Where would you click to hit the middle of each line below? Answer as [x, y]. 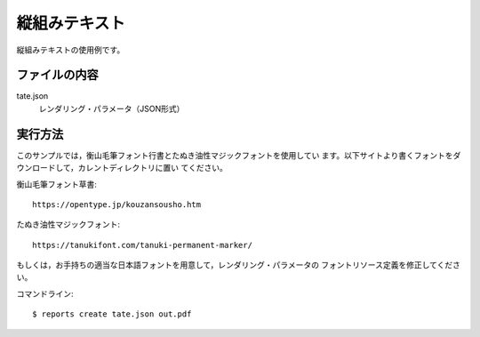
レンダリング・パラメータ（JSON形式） [112, 108]
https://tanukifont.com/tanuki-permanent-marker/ [143, 245]
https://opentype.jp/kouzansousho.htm [117, 204]
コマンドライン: [45, 293]
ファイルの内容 [57, 75]
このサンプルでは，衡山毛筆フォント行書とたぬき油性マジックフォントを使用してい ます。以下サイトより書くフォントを [235, 155]
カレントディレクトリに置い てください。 [153, 168]
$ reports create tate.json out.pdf [112, 314]
